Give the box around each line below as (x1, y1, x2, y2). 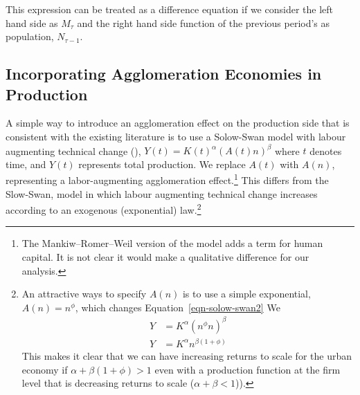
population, (6, 29, 54, 44)
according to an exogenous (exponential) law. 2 (6, 201, 201, 217)
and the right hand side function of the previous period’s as (77, 15, 330, 30)
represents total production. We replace (78, 156, 246, 171)
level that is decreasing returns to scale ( (21, 376, 195, 390)
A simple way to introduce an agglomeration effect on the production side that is (6, 116, 350, 130)
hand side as (6, 15, 58, 30)
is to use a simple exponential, (182, 286, 311, 301)
